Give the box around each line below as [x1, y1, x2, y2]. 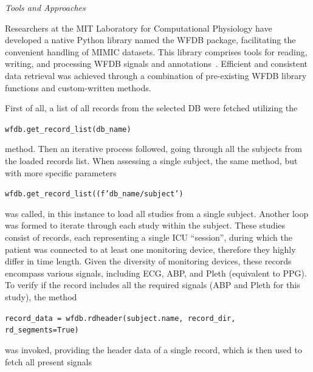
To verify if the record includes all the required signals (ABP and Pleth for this [5, 278, 300, 291]
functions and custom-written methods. [5, 81, 151, 94]
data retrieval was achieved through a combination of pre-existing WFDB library [5, 69, 307, 81]
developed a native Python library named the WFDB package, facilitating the [5, 33, 296, 46]
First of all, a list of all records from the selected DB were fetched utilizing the [5, 102, 298, 114]
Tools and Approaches [5, 1, 86, 13]
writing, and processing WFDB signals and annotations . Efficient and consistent [5, 57, 308, 70]
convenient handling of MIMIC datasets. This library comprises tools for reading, [5, 45, 308, 58]
